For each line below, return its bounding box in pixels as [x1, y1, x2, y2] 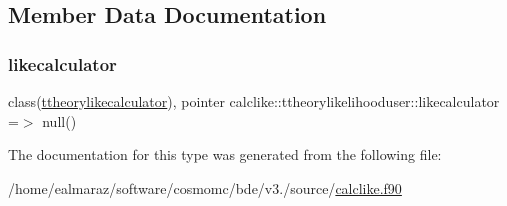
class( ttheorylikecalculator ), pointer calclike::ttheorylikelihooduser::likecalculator [8, 91, 500, 111]
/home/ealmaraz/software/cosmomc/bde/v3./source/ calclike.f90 [8, 177, 402, 198]
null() [42, 110, 77, 131]
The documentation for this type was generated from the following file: [8, 144, 442, 165]
